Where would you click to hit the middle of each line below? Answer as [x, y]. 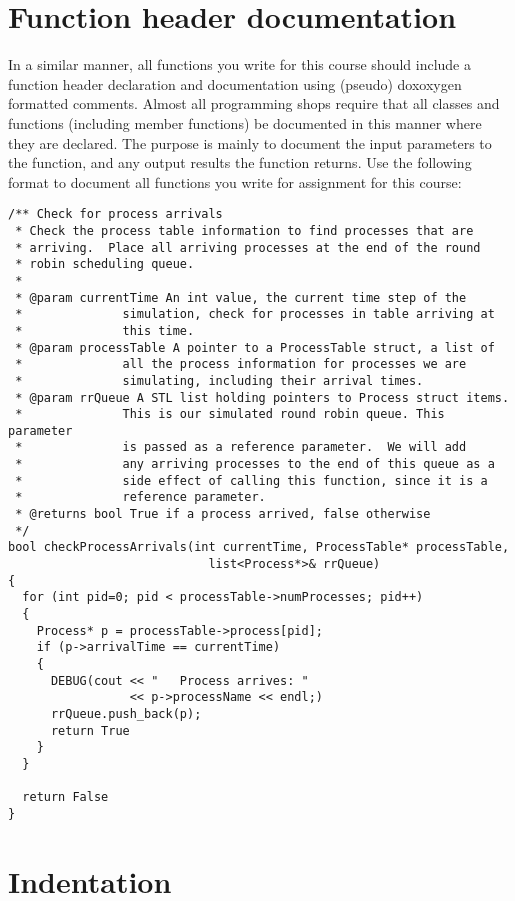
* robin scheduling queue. [105, 264]
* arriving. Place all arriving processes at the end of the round [248, 247]
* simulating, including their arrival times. [219, 380]
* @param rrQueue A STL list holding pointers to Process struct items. [262, 397]
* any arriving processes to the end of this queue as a [255, 464]
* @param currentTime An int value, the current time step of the [241, 297]
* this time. [105, 330]
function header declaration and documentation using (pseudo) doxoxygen [235, 83]
